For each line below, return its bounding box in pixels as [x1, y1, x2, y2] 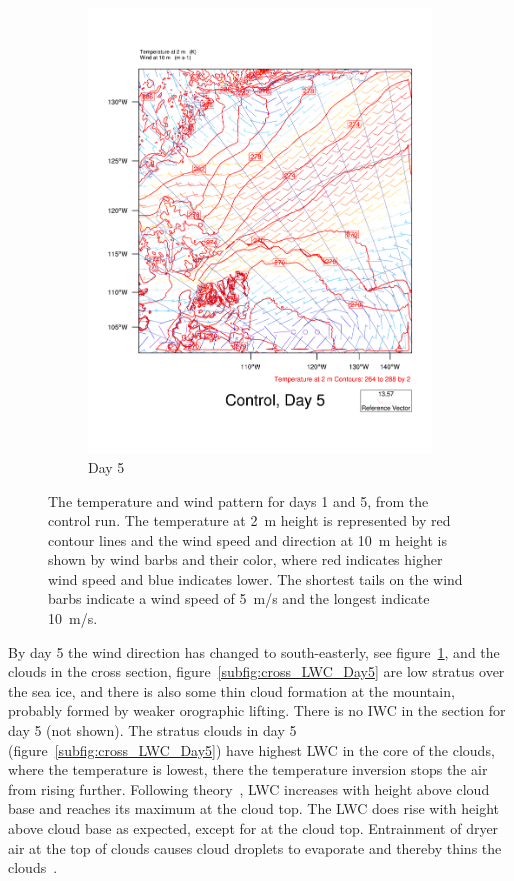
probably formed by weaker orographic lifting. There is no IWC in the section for [8, 700, 506, 721]
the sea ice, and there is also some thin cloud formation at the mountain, [8, 680, 455, 701]
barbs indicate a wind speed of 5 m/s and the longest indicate [48, 588, 430, 609]
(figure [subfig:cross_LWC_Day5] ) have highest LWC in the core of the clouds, [8, 739, 495, 760]
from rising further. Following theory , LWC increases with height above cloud [8, 778, 490, 799]
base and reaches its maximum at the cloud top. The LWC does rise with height [8, 798, 499, 819]
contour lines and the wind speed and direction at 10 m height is [48, 529, 447, 550]
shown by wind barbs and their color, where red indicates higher [48, 549, 443, 570]
